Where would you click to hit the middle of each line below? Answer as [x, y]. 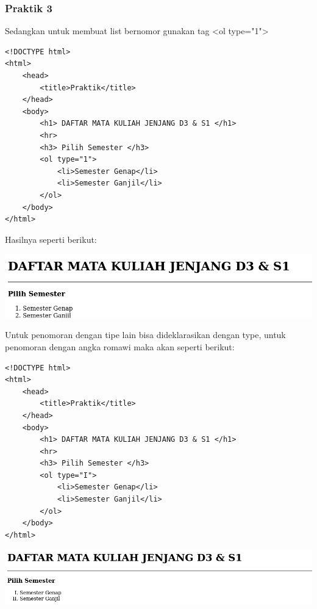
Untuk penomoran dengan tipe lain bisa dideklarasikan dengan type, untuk [145, 335]
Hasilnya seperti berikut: [51, 239]
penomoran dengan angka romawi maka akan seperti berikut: [120, 346]
